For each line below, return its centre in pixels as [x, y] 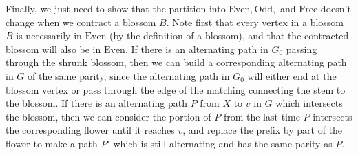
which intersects [309, 103]
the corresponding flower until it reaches [90, 130]
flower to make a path [52, 143]
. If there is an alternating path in [197, 49]
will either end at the [292, 75]
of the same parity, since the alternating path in [129, 75]
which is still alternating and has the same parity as [223, 143]
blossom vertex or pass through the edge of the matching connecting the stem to [176, 89]
